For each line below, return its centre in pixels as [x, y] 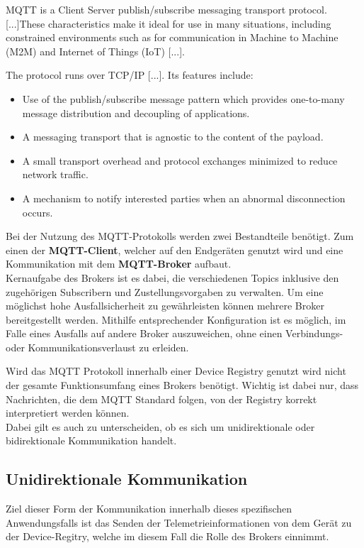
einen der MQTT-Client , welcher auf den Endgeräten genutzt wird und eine [175, 250]
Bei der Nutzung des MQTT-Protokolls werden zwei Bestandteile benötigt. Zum [180, 236]
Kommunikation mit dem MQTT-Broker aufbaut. [119, 264]
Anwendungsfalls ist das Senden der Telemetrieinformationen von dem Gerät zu [179, 522]
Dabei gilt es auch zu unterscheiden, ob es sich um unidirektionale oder [160, 426]
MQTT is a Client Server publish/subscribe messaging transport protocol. [166, 9]
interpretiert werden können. [68, 413]
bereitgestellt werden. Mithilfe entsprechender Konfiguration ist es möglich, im [176, 319]
